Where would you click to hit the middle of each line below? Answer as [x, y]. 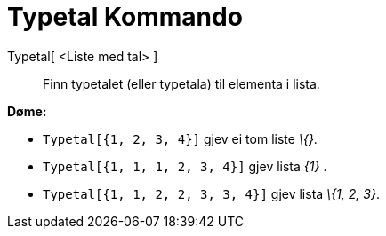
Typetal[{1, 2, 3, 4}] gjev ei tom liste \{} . [180, 138]
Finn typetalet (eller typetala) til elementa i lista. [181, 83]
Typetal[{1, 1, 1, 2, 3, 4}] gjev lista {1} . [185, 166]
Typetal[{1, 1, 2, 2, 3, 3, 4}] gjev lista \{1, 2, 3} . [211, 193]
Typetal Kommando [125, 17]
